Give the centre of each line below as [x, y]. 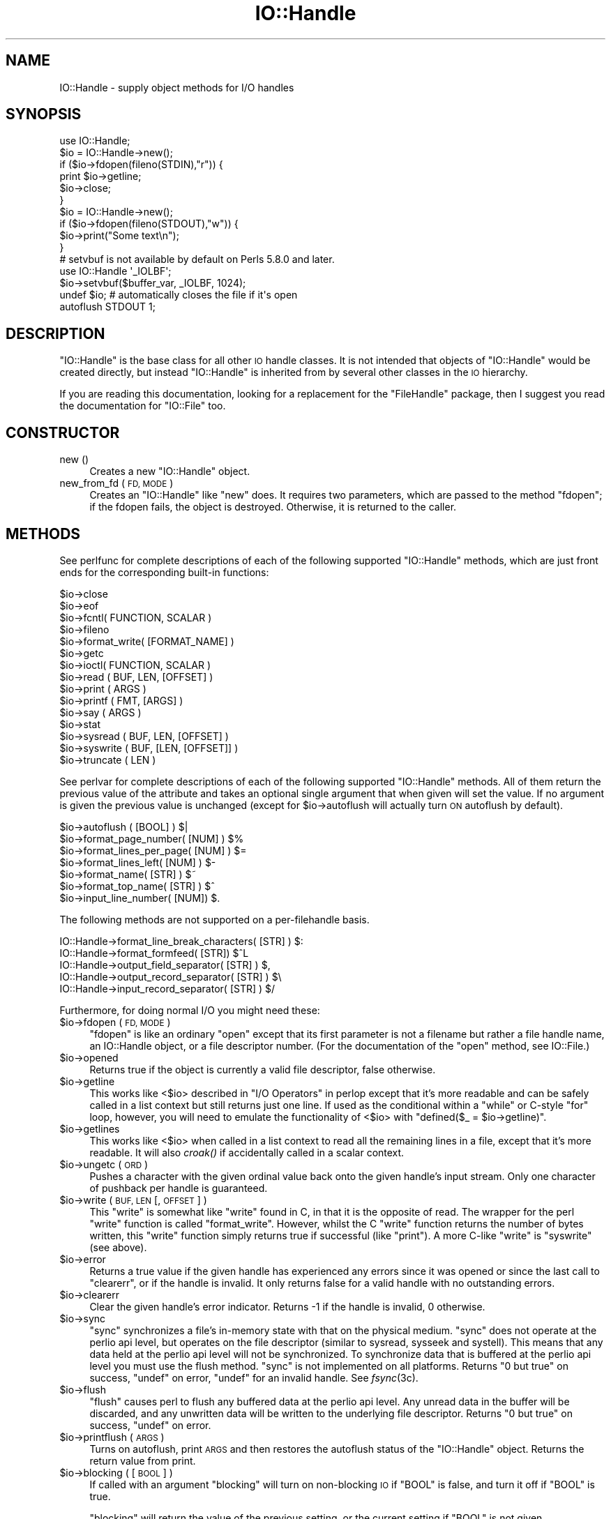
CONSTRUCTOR [63, 432]
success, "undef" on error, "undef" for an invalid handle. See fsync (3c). [254, 1377]
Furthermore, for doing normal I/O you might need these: [190, 1010]
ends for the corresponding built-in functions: [164, 572]
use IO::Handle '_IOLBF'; [115, 271]
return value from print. [143, 1460]
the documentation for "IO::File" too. [143, 406]
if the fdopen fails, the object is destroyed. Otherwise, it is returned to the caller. [273, 507]
